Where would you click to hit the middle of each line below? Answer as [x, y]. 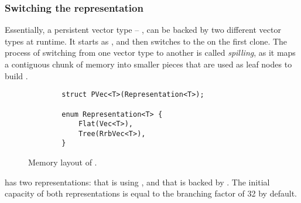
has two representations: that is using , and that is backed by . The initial [137, 182]
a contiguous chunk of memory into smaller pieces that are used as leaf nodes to [148, 64]
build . [16, 75]
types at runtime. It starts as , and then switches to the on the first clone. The [146, 41]
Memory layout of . [63, 162]
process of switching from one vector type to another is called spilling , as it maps [150, 53]
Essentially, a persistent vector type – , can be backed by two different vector [143, 30]
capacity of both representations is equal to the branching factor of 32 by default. [151, 193]
